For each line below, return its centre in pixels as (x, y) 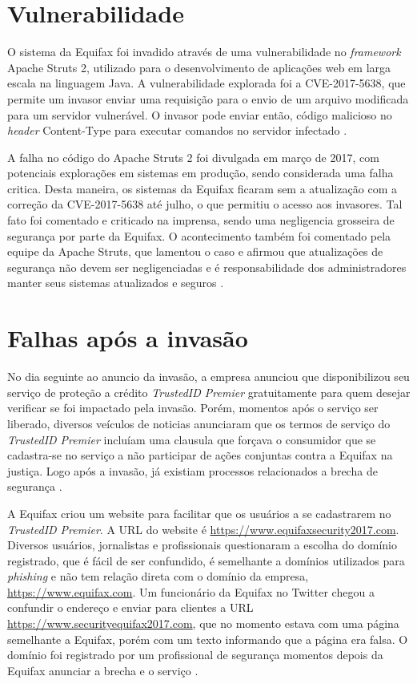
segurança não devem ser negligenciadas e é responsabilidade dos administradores (207, 267)
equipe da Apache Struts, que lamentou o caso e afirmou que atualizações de (195, 251)
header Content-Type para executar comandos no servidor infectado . (177, 130)
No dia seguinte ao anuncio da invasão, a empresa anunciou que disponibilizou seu (208, 376)
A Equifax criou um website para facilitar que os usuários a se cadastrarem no (199, 513)
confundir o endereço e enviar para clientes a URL (130, 607)
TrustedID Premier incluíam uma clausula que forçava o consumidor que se (192, 439)
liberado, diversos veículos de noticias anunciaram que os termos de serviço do (199, 423)
